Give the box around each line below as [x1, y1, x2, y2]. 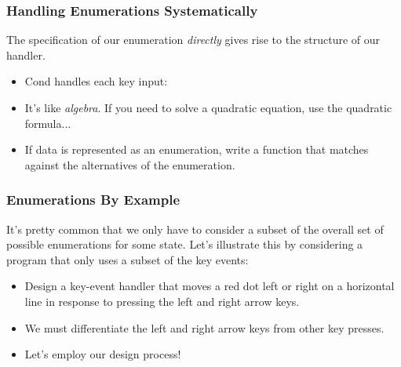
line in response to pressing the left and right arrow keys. [24, 293, 300, 309]
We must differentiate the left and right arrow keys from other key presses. [24, 319, 385, 336]
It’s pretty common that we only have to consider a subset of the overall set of [6, 220, 384, 237]
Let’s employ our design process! [24, 346, 181, 362]
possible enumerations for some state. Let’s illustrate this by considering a [6, 236, 363, 253]
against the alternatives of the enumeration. [24, 156, 235, 173]
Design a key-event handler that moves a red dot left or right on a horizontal [24, 278, 395, 294]
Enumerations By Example [6, 190, 180, 209]
